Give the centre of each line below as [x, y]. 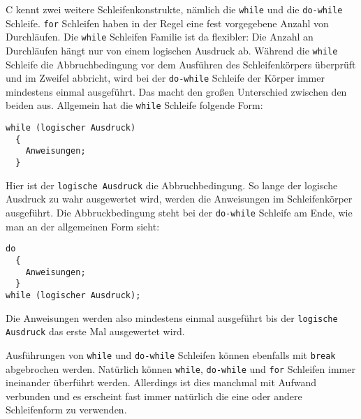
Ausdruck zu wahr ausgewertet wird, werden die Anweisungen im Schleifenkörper [179, 199]
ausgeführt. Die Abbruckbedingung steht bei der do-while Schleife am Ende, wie [179, 212]
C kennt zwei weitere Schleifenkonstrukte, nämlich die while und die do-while [174, 9]
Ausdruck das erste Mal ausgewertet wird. [95, 331]
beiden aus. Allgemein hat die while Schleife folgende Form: [134, 105]
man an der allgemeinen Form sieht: [83, 226]
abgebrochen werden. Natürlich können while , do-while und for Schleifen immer [180, 368]
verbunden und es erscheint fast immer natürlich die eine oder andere [154, 396]
